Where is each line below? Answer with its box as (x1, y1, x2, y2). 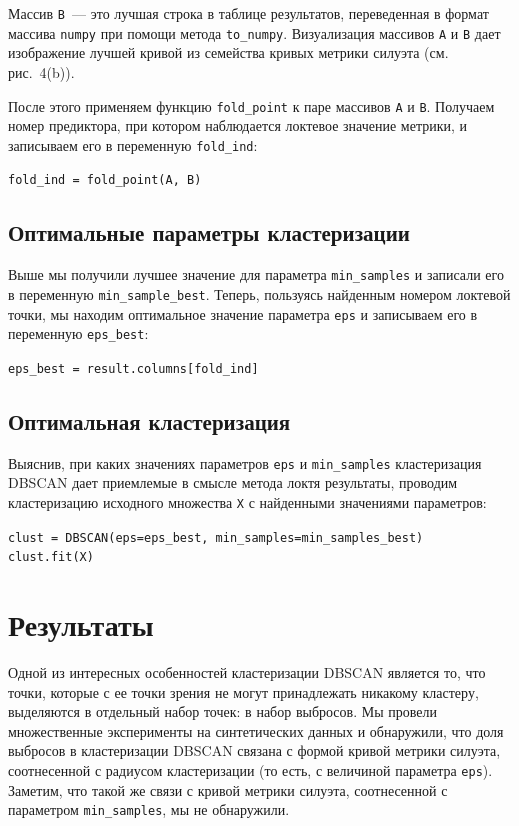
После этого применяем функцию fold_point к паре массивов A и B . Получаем (8, 95, 495, 116)
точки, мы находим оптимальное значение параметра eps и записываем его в (8, 303, 478, 324)
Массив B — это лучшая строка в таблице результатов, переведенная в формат (8, 3, 489, 23)
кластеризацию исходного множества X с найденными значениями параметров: (8, 492, 487, 512)
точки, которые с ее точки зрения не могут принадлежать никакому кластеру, (8, 681, 479, 702)
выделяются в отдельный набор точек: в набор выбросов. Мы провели (8, 701, 437, 722)
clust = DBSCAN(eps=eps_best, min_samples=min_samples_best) (8, 530, 424, 545)
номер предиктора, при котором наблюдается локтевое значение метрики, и (8, 115, 468, 136)
